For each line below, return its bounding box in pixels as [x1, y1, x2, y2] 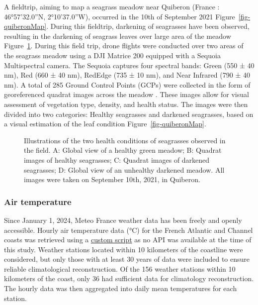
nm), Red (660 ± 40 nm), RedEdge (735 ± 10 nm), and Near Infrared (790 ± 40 [4, 70, 250, 80]
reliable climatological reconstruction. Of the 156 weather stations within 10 [4, 263, 236, 274]
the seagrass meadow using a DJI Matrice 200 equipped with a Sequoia [4, 50, 221, 60]
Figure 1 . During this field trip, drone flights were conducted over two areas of [4, 40, 244, 51]
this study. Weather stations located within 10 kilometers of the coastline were [4, 244, 243, 254]
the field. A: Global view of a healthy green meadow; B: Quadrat [24, 145, 222, 155]
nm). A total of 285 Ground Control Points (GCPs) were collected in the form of [4, 79, 251, 90]
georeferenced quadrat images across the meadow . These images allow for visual [4, 89, 249, 100]
